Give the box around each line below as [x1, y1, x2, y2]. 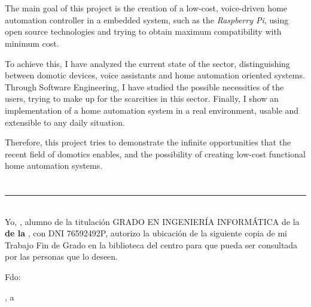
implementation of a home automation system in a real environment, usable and [5, 104, 299, 116]
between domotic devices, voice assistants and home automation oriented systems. [5, 69, 305, 81]
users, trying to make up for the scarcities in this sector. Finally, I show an [5, 92, 279, 105]
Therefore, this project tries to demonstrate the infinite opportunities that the [5, 136, 291, 148]
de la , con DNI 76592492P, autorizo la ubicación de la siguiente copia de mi [5, 227, 287, 239]
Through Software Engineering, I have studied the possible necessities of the [5, 80, 284, 93]
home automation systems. [5, 159, 103, 172]
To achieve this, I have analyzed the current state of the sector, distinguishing [5, 57, 290, 69]
